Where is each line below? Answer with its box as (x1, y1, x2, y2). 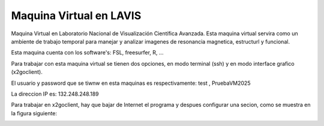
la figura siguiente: (11, 109, 57, 116)
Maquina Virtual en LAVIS (11, 9, 142, 22)
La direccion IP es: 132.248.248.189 (11, 90, 99, 97)
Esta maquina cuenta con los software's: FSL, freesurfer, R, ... (11, 49, 164, 56)
